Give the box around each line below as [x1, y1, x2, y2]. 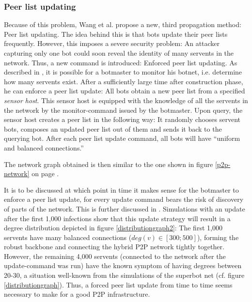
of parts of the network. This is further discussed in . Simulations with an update [4, 203, 245, 213]
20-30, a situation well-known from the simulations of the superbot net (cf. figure [4, 270, 245, 280]
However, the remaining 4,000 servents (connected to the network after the [4, 251, 226, 261]
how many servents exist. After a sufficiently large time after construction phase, [4, 76, 243, 86]
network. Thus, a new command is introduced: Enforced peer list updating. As [4, 57, 237, 67]
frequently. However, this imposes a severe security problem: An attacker [4, 38, 220, 48]
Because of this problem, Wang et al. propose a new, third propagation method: [4, 19, 241, 30]
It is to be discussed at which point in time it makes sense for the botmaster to [4, 184, 239, 195]
